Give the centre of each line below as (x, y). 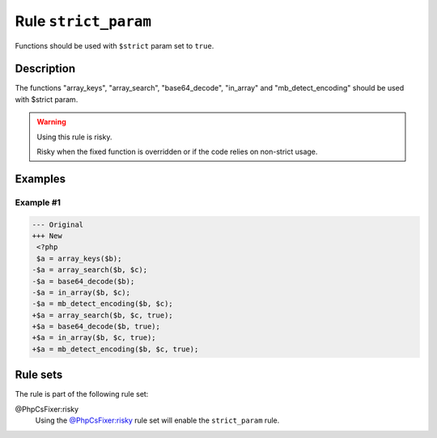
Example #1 (38, 202)
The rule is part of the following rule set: (82, 394)
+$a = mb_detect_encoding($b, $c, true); (115, 349)
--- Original (58, 224)
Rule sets (39, 375)
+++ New (47, 236)
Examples (40, 179)
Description (45, 69)
